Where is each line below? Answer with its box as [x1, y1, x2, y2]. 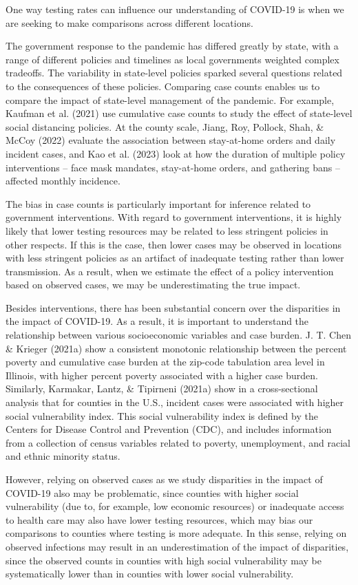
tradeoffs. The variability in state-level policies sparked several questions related [6, 65, 343, 80]
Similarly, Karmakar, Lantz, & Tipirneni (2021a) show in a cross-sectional [6, 381, 318, 396]
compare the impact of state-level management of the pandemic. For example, [6, 92, 335, 107]
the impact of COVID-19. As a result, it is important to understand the [6, 314, 309, 328]
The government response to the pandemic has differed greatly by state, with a [6, 39, 339, 53]
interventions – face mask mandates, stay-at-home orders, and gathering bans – [6, 160, 340, 174]
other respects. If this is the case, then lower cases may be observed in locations [6, 237, 342, 251]
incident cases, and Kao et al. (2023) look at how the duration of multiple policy [6, 146, 346, 160]
